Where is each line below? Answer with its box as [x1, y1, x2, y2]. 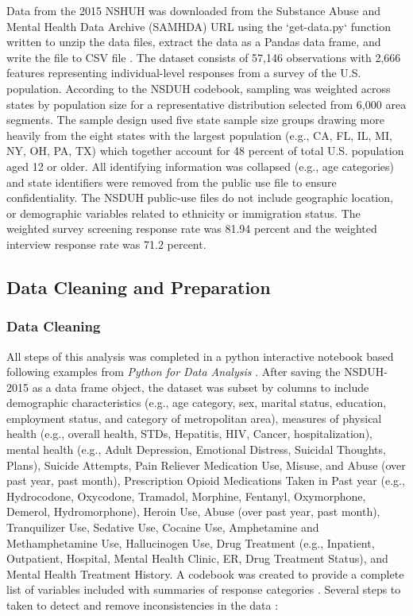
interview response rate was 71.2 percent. [6, 235, 206, 252]
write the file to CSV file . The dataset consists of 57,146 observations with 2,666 [6, 48, 401, 65]
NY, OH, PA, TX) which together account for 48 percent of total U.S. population [6, 142, 404, 159]
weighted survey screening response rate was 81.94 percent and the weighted [6, 220, 377, 237]
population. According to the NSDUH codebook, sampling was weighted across [6, 79, 391, 96]
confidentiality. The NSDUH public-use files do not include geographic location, [6, 189, 393, 206]
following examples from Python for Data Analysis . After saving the [6, 363, 341, 380]
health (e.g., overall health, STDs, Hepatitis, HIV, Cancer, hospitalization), [6, 425, 372, 442]
